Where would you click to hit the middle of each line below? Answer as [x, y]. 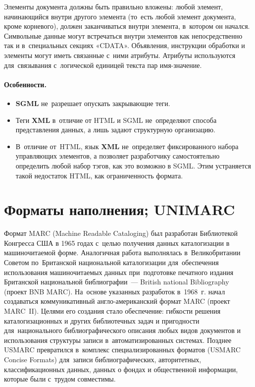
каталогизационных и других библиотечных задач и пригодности [102, 320]
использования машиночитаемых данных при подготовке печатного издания [119, 272]
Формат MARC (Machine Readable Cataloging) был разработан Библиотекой [121, 233]
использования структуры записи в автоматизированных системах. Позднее [118, 340]
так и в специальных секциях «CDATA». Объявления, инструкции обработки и [125, 45]
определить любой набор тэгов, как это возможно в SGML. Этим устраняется [133, 165]
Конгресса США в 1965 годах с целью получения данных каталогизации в [117, 243]
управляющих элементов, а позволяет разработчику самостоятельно [118, 156]
